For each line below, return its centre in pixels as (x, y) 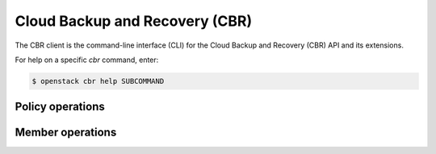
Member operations (66, 133)
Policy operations (60, 107)
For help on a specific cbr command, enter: (87, 60)
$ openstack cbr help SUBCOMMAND (98, 81)
